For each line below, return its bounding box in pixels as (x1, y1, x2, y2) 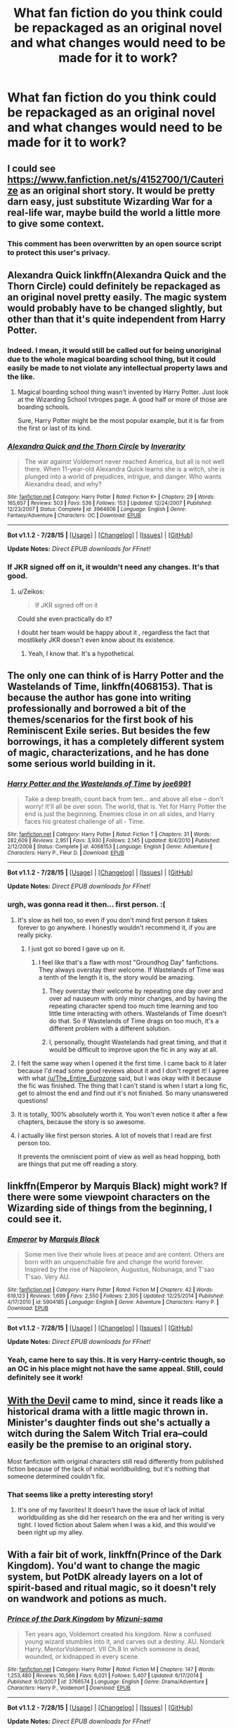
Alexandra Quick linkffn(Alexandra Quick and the (7, 269, 227, 281)
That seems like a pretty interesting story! (7, 1490, 153, 1500)
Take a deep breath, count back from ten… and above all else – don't (24, 795, 223, 803)
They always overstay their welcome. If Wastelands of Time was (38, 965, 225, 974)
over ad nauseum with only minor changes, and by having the (48, 994, 228, 1002)
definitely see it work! (7, 1373, 84, 1383)
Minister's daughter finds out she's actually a (7, 1417, 211, 1428)
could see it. (7, 1214, 63, 1226)
